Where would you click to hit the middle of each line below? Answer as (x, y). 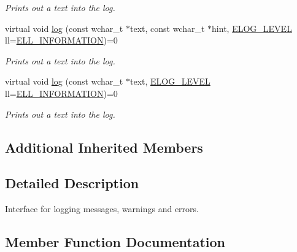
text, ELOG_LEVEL (170, 81)
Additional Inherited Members (104, 147)
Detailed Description (72, 183)
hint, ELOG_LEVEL (252, 28)
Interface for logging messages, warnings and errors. (102, 209)
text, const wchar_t (167, 28)
